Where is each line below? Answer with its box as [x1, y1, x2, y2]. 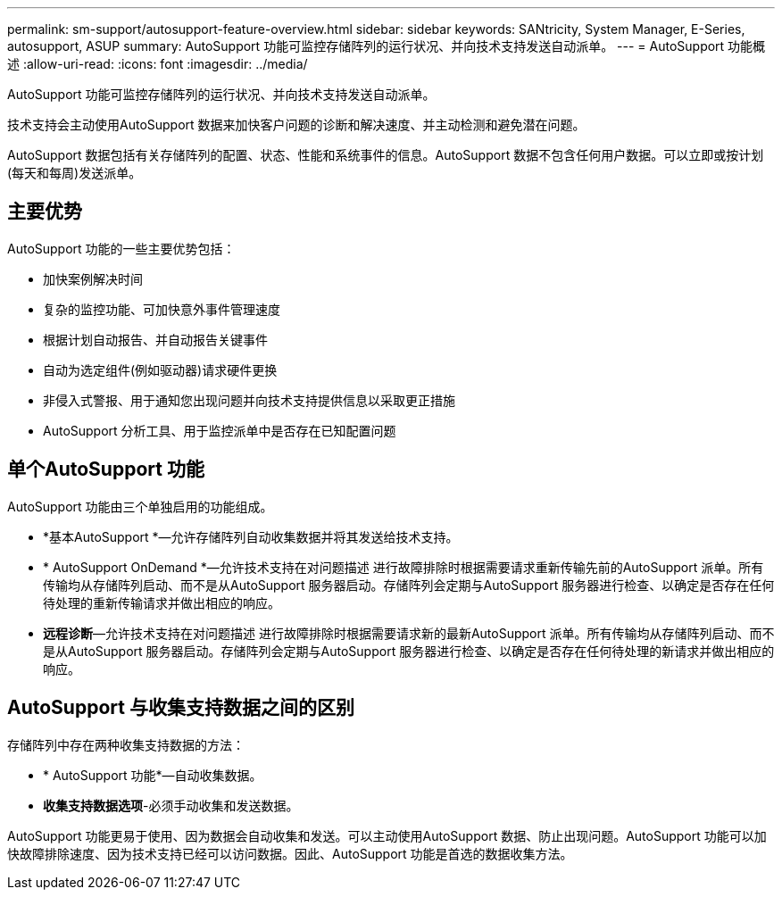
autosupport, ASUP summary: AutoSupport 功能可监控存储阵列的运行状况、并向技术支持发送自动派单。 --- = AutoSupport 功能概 [7, 38, 766, 54]
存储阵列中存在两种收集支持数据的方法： [7, 736, 245, 752]
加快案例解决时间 [43, 270, 143, 287]
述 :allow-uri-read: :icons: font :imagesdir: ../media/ [7, 56, 308, 71]
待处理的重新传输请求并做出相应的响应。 [43, 594, 280, 610]
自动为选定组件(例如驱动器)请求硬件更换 [43, 361, 278, 378]
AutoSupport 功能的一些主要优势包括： [7, 240, 236, 256]
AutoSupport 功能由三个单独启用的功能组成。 [7, 498, 273, 514]
